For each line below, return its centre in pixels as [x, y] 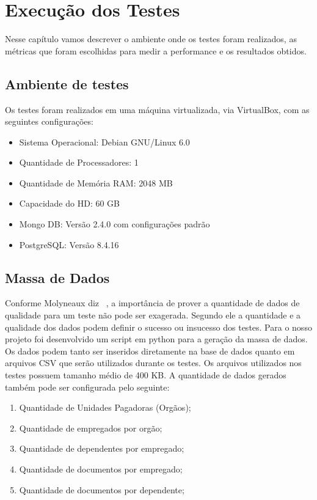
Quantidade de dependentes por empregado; [102, 448]
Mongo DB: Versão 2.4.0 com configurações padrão [115, 224]
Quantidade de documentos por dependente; [102, 489]
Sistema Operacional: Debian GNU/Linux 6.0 [104, 142]
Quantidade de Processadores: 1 [79, 162]
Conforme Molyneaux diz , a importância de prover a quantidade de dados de [152, 303]
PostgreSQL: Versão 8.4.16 [69, 244]
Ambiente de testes [67, 83]
